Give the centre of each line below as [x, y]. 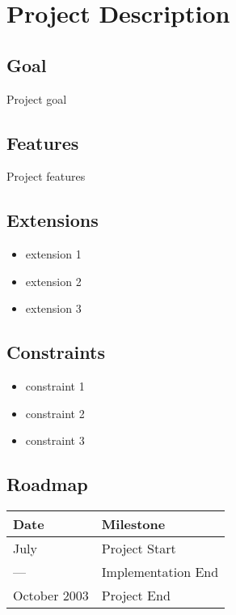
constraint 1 [55, 386]
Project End [136, 596]
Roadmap [47, 484]
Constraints [56, 352]
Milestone [133, 524]
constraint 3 [55, 440]
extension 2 [53, 281]
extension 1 [53, 254]
